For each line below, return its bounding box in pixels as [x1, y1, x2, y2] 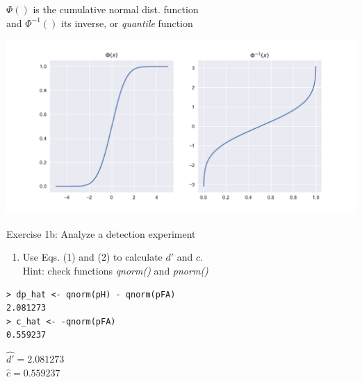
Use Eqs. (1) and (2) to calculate [22, 250, 163, 264]
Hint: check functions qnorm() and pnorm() [22, 263, 208, 277]
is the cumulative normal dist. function [33, 2, 199, 16]
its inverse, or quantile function [61, 15, 193, 30]
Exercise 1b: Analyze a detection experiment [6, 226, 196, 241]
